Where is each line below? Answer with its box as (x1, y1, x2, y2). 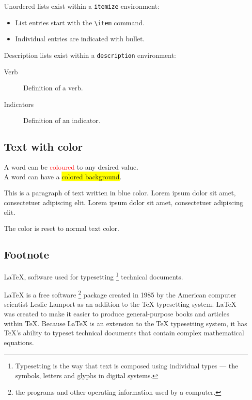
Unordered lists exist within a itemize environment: (4, 1, 159, 11)
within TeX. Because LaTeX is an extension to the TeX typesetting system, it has (4, 318, 247, 328)
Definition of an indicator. (23, 115, 100, 125)
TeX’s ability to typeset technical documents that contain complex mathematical (4, 328, 244, 338)
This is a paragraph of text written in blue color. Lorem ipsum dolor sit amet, (4, 188, 236, 198)
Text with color (4, 139, 83, 154)
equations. (4, 337, 34, 347)
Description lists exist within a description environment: (4, 50, 176, 60)
